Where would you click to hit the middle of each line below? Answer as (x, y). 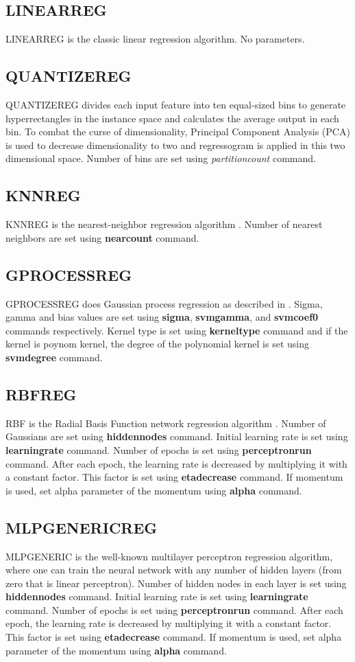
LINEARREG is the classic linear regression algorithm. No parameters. (155, 39)
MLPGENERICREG (82, 527)
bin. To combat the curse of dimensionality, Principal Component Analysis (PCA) (178, 132)
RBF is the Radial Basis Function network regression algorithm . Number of (166, 423)
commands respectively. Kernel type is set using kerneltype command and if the (177, 330)
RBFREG (41, 394)
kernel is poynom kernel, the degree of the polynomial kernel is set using (158, 344)
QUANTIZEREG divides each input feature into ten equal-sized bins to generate (176, 104)
